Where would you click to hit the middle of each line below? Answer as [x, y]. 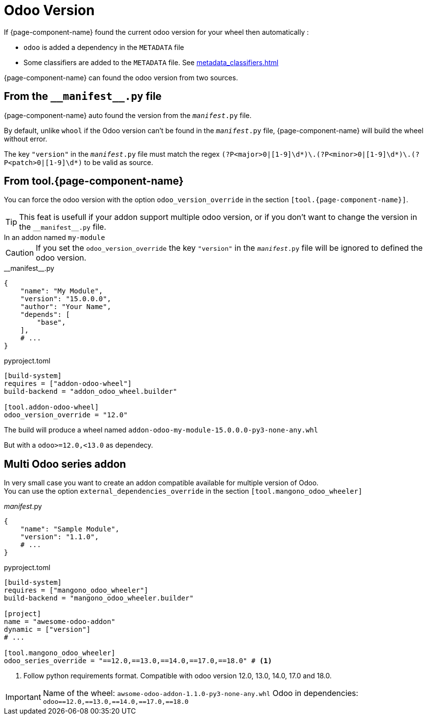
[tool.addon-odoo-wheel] [51, 407]
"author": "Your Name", [66, 307]
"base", [51, 323]
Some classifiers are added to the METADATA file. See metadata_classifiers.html [151, 62]
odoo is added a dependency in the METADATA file [104, 47]
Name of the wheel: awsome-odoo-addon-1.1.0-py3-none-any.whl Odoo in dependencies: [201, 693]
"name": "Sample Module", [70, 529]
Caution [20, 253]
